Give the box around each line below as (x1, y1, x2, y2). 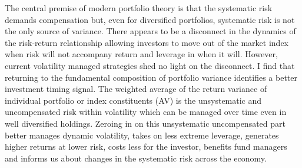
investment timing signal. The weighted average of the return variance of (5, 83, 267, 95)
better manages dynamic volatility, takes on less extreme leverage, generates (5, 129, 279, 141)
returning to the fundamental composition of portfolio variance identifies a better (5, 71, 298, 83)
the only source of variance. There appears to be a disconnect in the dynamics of (5, 25, 296, 37)
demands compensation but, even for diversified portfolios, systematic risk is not (5, 13, 295, 25)
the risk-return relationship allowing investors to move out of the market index (5, 36, 288, 48)
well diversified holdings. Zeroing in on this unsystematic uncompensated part (5, 117, 286, 129)
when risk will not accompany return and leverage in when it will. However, (5, 48, 278, 60)
